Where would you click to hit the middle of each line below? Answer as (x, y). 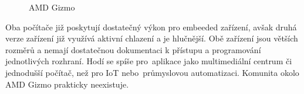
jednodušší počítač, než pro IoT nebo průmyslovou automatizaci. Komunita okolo (152, 72)
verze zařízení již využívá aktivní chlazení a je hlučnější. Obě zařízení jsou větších (152, 38)
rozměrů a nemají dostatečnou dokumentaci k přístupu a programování (133, 49)
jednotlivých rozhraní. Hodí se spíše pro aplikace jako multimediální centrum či (149, 61)
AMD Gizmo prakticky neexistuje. (67, 84)
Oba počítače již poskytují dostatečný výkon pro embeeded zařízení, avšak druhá (151, 27)
